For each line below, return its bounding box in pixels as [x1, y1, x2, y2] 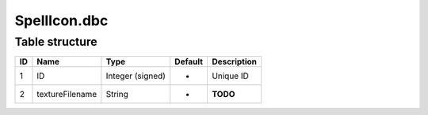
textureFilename [36, 89, 97, 100]
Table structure [14, 35, 98, 49]
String [105, 89, 128, 100]
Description [211, 56, 258, 67]
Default [174, 56, 204, 67]
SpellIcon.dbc [14, 12, 109, 29]
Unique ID [211, 71, 250, 82]
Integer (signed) [105, 71, 166, 82]
